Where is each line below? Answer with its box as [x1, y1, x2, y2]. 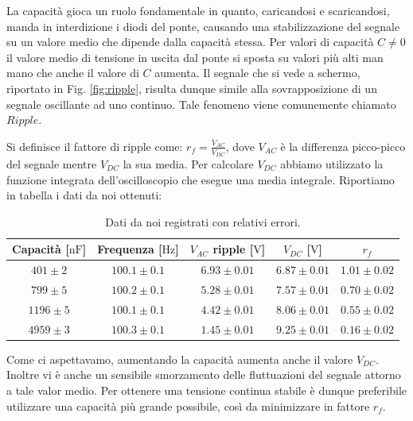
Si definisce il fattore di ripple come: [6, 137, 183, 154]
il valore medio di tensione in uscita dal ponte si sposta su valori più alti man [6, 48, 384, 65]
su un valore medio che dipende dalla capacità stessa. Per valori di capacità [6, 33, 374, 50]
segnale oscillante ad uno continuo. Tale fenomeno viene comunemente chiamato [6, 95, 396, 112]
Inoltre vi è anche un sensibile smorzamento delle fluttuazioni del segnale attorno [6, 366, 401, 383]
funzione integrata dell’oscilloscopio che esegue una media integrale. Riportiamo [6, 171, 395, 187]
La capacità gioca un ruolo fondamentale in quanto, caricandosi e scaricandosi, [6, 2, 390, 18]
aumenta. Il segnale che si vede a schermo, [154, 64, 360, 81]
